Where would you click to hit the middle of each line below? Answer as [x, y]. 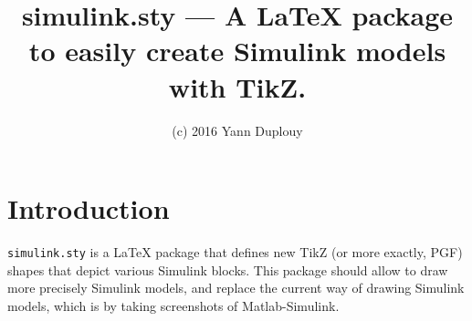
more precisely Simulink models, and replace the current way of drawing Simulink [236, 288]
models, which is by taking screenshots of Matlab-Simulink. [173, 305]
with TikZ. [237, 86]
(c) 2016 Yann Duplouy [237, 130]
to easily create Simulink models [237, 51]
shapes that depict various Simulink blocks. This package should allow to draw [228, 269]
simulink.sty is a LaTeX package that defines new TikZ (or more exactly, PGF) [235, 252]
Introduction [89, 208]
